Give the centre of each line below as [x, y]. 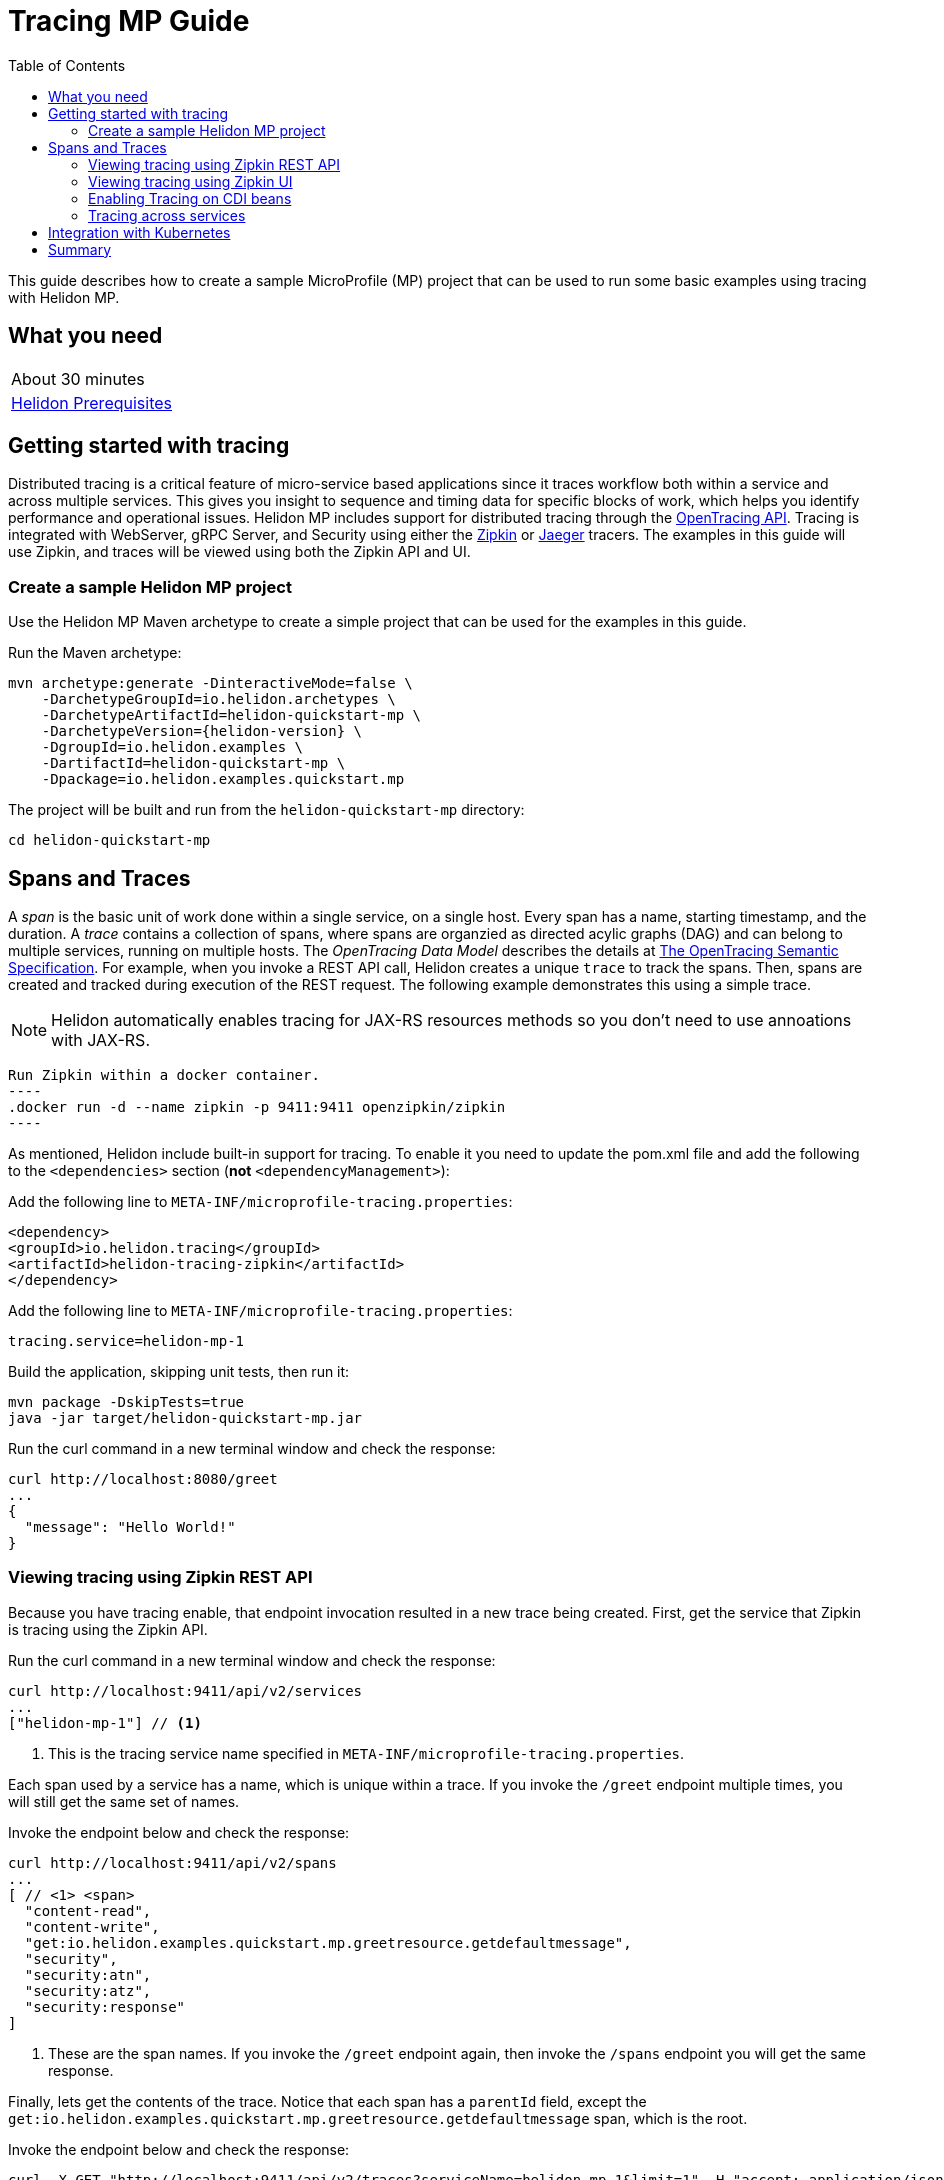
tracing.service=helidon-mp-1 [126, 1341]
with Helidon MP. [64, 297]
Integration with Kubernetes [139, 232]
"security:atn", [88, 1974]
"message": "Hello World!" [130, 1527]
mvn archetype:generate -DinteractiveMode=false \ [210, 683]
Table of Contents [67, 65]
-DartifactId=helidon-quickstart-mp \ [193, 763]
